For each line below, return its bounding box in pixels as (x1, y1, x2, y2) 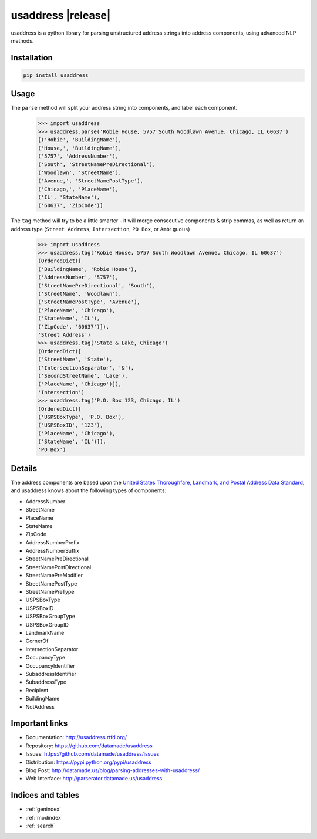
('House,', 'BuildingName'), (38, 144, 122, 151)
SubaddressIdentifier (25, 670, 76, 677)
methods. (11, 37, 34, 44)
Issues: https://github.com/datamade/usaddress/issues (25, 750, 160, 757)
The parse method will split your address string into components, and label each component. (11, 104, 238, 111)
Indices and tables (11, 790, 80, 800)
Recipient (25, 686, 49, 693)
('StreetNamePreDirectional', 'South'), (38, 282, 156, 289)
